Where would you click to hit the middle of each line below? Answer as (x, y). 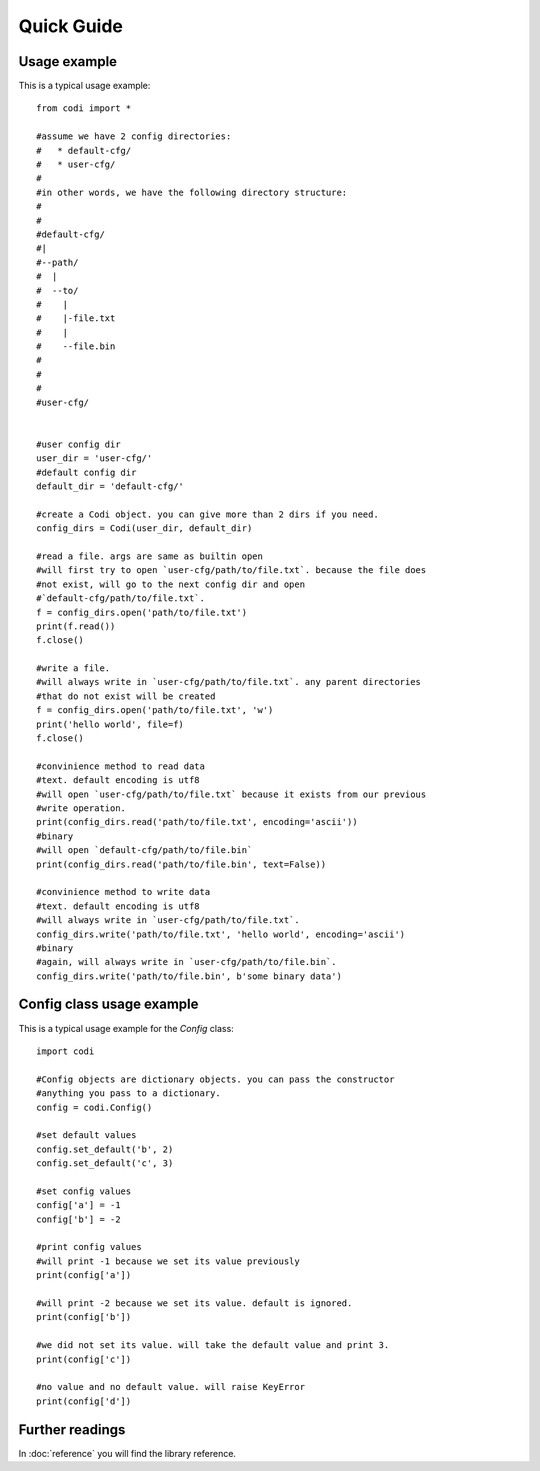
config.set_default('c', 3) (105, 1163)
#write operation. (81, 808)
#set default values (86, 1135)
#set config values (84, 1191)
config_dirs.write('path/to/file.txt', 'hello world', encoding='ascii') (221, 934)
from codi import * (84, 108)
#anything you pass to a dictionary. (129, 1093)
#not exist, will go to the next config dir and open (170, 584)
